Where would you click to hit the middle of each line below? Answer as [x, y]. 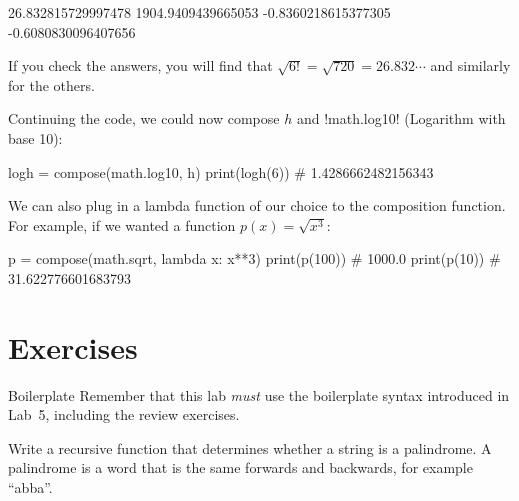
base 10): [35, 137]
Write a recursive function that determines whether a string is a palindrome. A [250, 447]
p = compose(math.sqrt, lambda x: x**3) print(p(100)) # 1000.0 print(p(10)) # [254, 258]
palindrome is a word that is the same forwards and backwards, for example [240, 467]
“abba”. [30, 487]
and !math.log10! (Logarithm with [401, 118]
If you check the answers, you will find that [140, 65]
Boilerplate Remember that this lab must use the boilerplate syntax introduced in [259, 394]
